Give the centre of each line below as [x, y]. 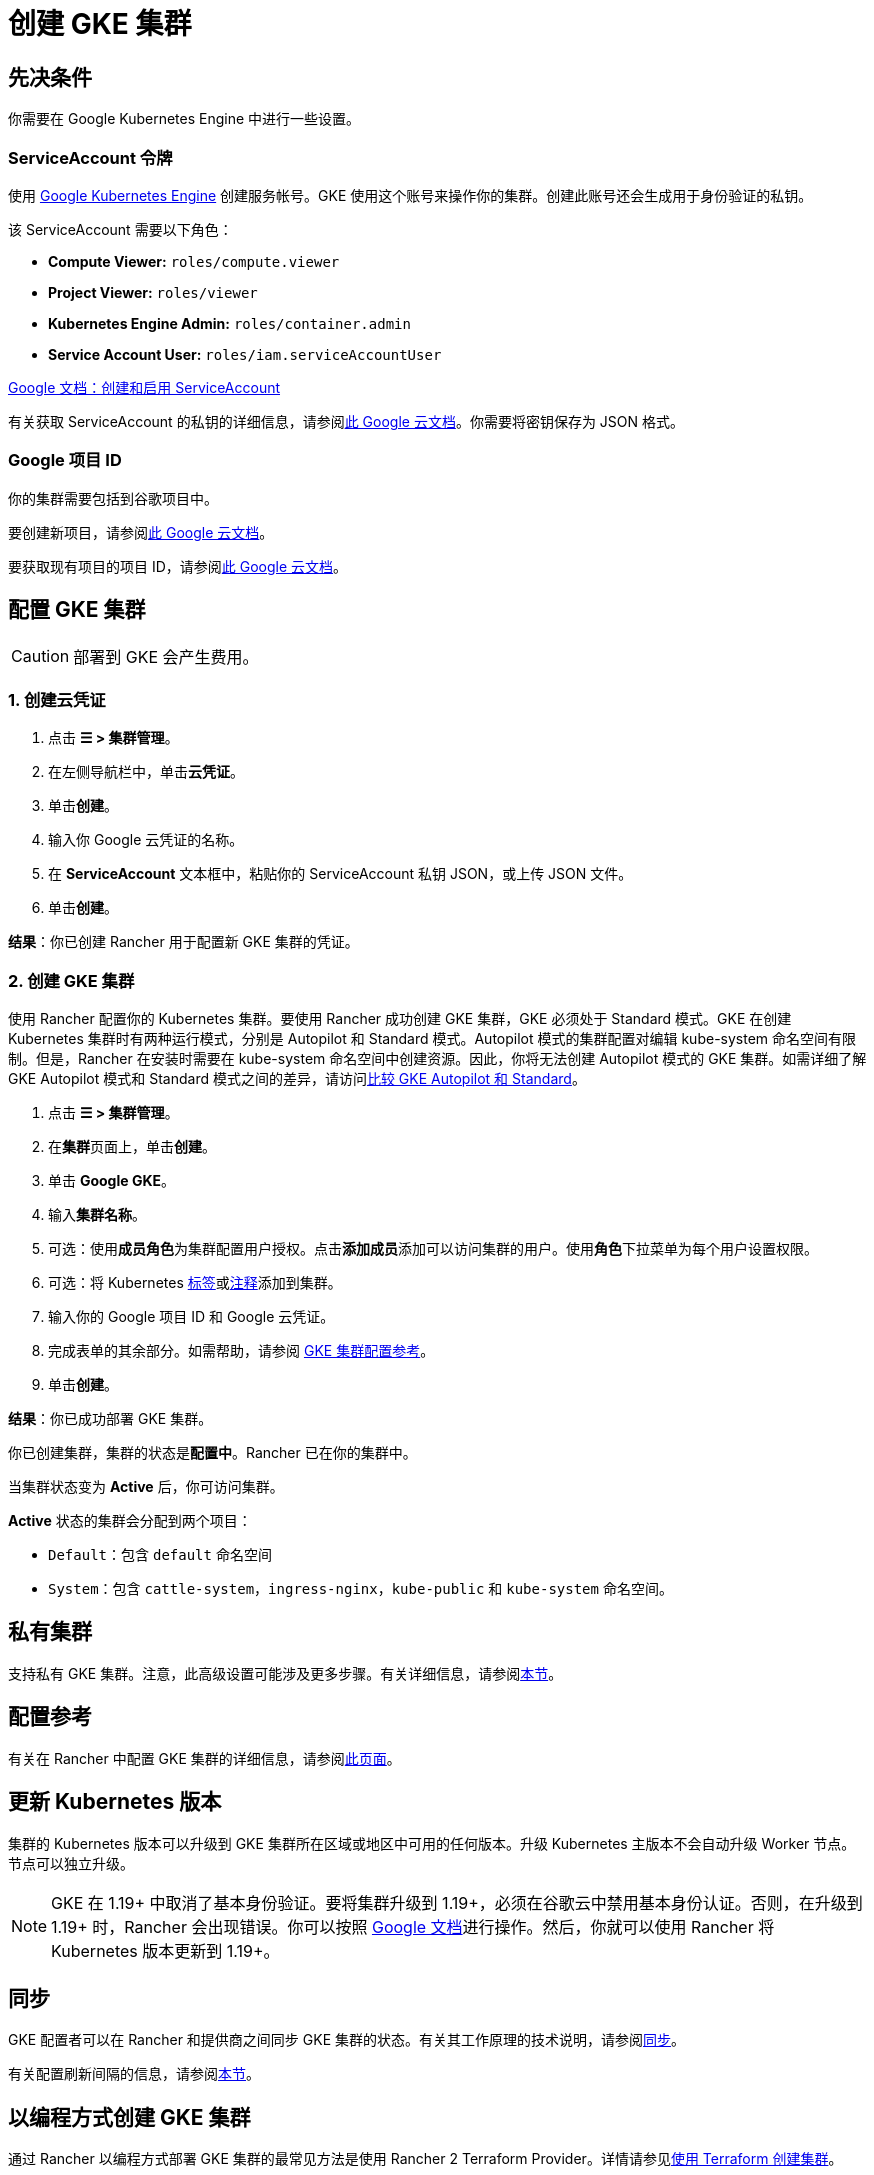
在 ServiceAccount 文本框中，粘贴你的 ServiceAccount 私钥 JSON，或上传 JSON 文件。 [340, 874]
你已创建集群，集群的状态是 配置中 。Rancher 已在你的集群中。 [212, 1453]
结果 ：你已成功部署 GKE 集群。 [110, 1419]
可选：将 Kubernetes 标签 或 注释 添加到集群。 [195, 1283]
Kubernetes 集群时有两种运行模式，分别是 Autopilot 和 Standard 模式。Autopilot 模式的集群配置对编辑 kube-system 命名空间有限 [432, 1039]
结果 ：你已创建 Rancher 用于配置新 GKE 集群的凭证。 [183, 942]
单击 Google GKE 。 [111, 1181]
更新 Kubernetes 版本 [115, 1802]
